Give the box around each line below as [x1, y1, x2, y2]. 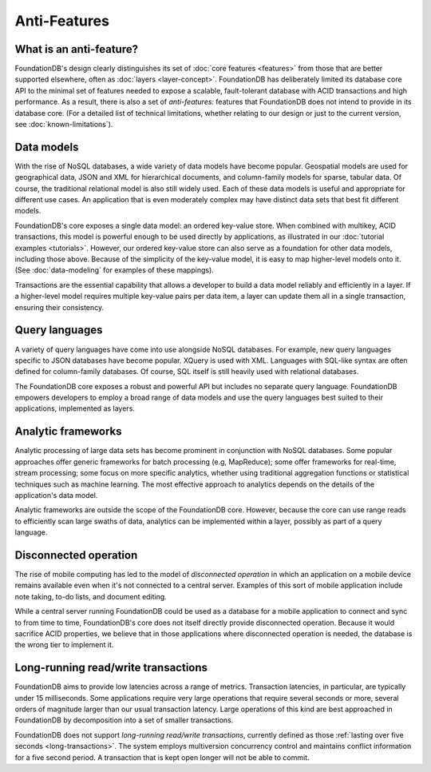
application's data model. [14, 490, 98, 499]
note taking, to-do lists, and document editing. [14, 591, 167, 601]
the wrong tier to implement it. [14, 640, 114, 650]
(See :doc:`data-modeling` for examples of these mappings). [14, 265, 215, 275]
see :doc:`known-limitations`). [14, 120, 113, 129]
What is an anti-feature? [14, 42, 139, 56]
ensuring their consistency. [14, 302, 105, 312]
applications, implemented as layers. [14, 404, 136, 413]
